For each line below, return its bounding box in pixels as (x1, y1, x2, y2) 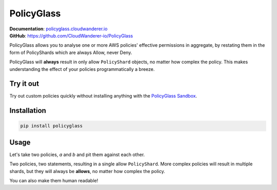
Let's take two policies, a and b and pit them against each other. (9, 151, 145, 158)
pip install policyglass (20, 123, 83, 129)
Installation (9, 106, 46, 115)
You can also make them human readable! (9, 178, 98, 184)
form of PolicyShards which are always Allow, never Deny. (9, 49, 132, 55)
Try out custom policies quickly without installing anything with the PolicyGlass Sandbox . (9, 93, 197, 99)
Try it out (9, 80, 39, 88)
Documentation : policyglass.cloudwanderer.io (9, 26, 108, 32)
